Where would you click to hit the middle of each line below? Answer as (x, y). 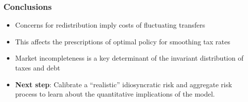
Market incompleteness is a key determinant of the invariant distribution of (129, 58)
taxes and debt (38, 68)
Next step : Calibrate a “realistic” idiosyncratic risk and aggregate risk (124, 84)
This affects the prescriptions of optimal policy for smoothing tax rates (123, 41)
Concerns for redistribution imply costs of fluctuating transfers (110, 25)
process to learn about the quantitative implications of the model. (115, 94)
